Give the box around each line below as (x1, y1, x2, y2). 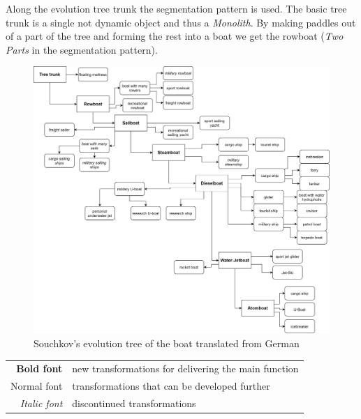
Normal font (10, 379, 63, 393)
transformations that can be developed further (72, 379, 270, 393)
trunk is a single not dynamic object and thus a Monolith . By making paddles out (6, 15, 356, 29)
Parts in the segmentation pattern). (6, 42, 158, 56)
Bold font (16, 361, 63, 376)
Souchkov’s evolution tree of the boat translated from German (34, 335, 300, 350)
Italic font (20, 396, 63, 410)
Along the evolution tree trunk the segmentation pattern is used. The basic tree (6, 1, 347, 15)
